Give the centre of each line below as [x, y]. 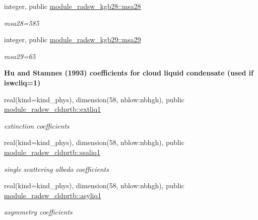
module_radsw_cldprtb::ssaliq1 [52, 152]
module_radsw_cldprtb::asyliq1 [53, 195]
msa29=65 [20, 56]
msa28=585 [22, 23]
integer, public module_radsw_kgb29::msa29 [72, 39]
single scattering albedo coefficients [57, 169]
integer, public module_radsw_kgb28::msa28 [72, 6]
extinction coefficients [37, 125]
